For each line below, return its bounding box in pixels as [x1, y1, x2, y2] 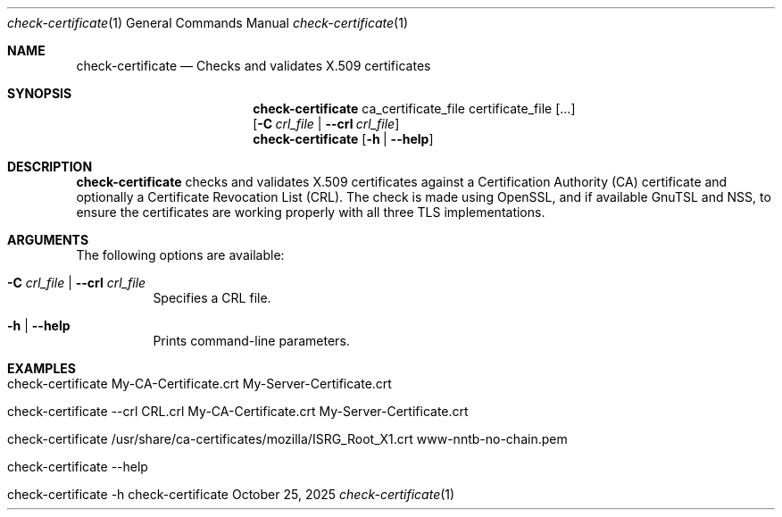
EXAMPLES [7, 361, 76, 376]
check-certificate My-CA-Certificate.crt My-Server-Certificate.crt [7, 376, 392, 391]
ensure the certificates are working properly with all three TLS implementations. [76, 204, 545, 220]
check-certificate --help [7, 459, 148, 474]
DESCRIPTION [7, 159, 93, 174]
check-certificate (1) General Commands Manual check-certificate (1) [7, 15, 409, 30]
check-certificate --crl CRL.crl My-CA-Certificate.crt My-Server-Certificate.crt [7, 404, 469, 419]
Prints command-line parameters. [153, 333, 350, 348]
